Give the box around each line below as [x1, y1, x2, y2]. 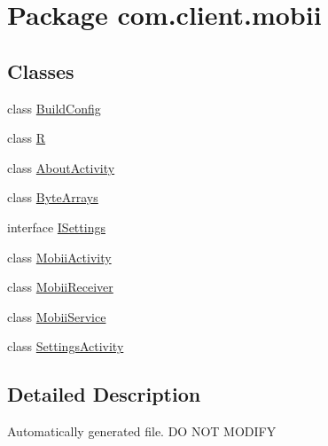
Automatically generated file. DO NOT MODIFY [7, 422, 277, 441]
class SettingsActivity [7, 337, 124, 356]
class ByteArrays [7, 188, 98, 207]
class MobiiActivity [7, 247, 112, 266]
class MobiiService [7, 307, 106, 325]
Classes [7, 57, 74, 84]
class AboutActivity [7, 158, 115, 176]
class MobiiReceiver [7, 278, 113, 296]
